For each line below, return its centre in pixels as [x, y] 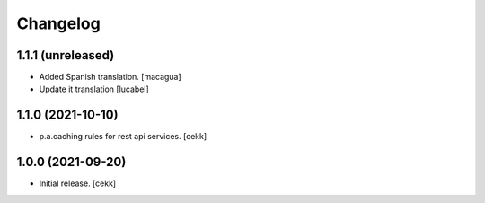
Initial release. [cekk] [78, 183]
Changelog [58, 23]
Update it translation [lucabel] [94, 89]
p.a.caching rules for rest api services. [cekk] [123, 137]
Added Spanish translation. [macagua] [110, 77]
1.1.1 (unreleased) [66, 55]
